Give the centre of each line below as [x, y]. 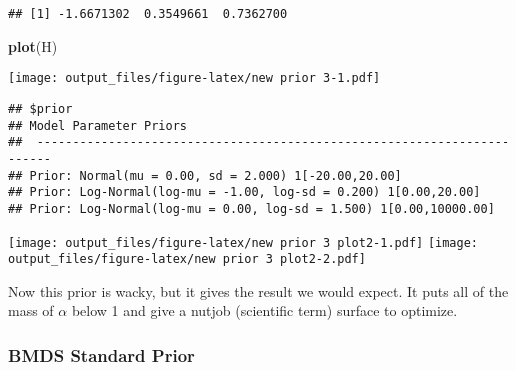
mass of [31, 310]
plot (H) [33, 45]
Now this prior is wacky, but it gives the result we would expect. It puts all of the [258, 290]
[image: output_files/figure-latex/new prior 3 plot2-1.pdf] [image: [243, 242]
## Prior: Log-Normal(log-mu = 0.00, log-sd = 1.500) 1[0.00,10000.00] [251, 208]
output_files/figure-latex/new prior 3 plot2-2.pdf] [187, 259]
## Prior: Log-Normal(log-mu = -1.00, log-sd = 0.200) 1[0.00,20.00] [244, 192]
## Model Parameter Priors [97, 125]
